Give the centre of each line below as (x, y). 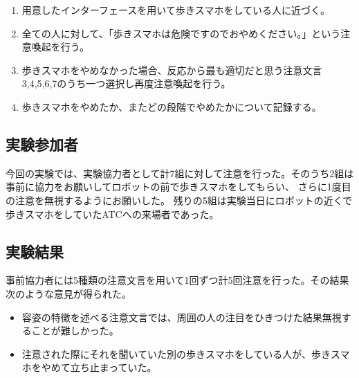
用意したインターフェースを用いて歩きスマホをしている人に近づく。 (176, 10)
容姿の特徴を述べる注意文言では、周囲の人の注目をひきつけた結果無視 (182, 317)
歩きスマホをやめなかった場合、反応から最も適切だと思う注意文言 (172, 70)
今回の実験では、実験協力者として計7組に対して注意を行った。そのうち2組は (180, 173)
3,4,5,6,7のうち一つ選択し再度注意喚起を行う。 (126, 83)
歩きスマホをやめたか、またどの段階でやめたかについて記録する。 (172, 106)
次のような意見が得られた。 (68, 293)
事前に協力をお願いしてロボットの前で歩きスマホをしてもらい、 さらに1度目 (178, 187)
